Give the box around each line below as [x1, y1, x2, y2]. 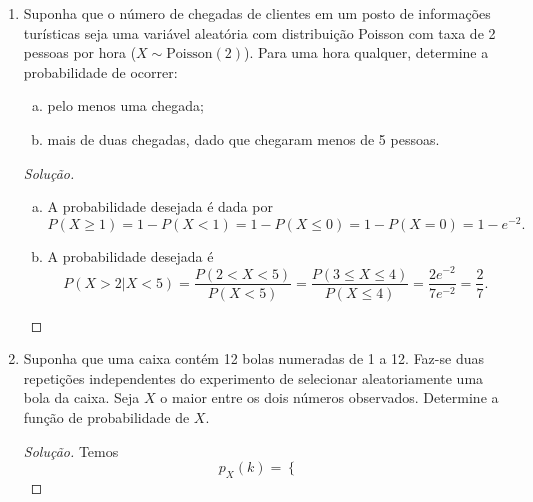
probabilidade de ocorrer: [23, 61, 178, 82]
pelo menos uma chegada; [47, 95, 204, 116]
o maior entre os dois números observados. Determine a [160, 387, 499, 408]
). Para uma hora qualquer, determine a [244, 42, 489, 63]
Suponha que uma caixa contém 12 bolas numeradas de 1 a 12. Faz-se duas [23, 348, 484, 369]
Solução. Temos [23, 440, 119, 461]
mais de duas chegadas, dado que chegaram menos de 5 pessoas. [47, 128, 440, 149]
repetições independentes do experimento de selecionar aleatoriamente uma [23, 367, 484, 388]
